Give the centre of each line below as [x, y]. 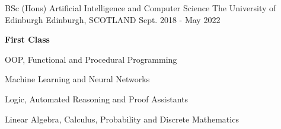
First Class [27, 39]
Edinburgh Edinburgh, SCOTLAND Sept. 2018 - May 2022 [113, 19]
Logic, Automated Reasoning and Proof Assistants [97, 99]
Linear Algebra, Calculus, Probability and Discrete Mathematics [122, 119]
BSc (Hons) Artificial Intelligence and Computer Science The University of [140, 8]
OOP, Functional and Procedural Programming [91, 59]
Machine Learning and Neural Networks [77, 79]
